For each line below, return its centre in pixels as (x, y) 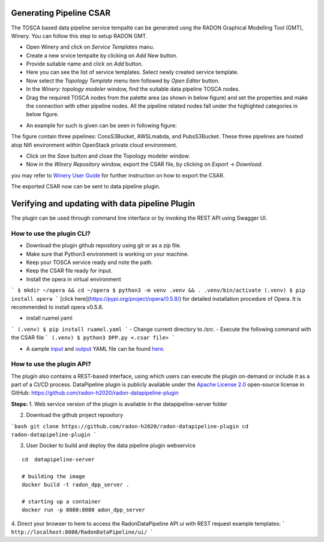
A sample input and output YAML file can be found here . (95, 348)
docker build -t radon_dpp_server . (76, 485)
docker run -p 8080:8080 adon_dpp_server (83, 510)
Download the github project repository (75, 415)
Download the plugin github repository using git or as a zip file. (104, 245)
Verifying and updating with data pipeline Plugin (103, 204)
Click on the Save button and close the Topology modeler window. (108, 156)
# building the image (53, 476)
